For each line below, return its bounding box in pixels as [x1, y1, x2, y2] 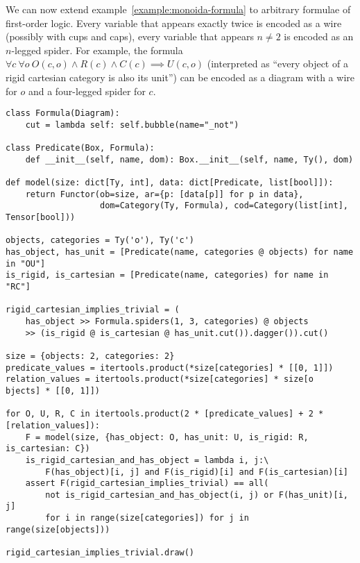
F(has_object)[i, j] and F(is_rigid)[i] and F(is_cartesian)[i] [45, 467, 348, 477]
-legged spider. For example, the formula [11, 42, 183, 57]
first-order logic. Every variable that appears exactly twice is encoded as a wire [6, 15, 342, 30]
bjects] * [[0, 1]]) [6, 385, 101, 396]
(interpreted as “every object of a [207, 56, 348, 71]
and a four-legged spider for [28, 83, 146, 98]
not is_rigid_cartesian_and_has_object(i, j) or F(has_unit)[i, [45, 489, 348, 500]
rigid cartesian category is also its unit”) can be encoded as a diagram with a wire [6, 69, 354, 84]
